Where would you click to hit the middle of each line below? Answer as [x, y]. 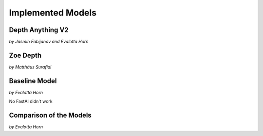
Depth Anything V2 [39, 30]
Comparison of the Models [50, 115]
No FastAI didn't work [31, 102]
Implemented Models [53, 13]
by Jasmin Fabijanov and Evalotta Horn [49, 42]
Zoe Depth [25, 55]
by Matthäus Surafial [30, 67]
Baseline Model [33, 81]
